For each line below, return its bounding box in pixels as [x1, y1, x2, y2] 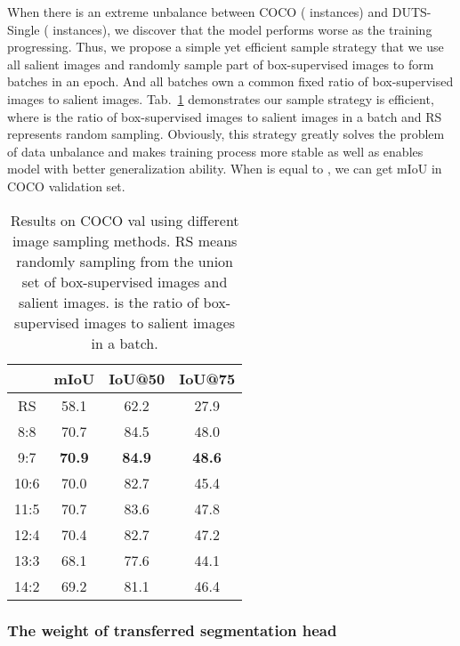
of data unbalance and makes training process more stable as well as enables [7, 141, 424, 160]
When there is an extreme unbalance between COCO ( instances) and [7, 3, 389, 20]
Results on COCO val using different [10, 209, 239, 230]
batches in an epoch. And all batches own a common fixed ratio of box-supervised [7, 72, 454, 91]
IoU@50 [109, 367, 165, 389]
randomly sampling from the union [16, 250, 233, 271]
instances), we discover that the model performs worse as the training [52, 20, 432, 38]
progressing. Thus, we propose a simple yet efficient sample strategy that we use [7, 37, 444, 56]
